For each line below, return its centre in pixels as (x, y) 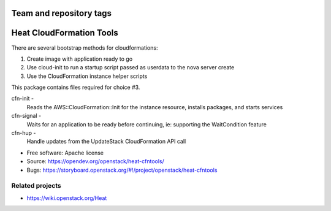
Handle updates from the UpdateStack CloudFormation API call (106, 142)
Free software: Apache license (65, 153)
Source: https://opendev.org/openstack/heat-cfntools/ (96, 161)
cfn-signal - (26, 116)
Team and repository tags (61, 13)
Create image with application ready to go (80, 59)
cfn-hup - (24, 133)
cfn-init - (22, 99)
